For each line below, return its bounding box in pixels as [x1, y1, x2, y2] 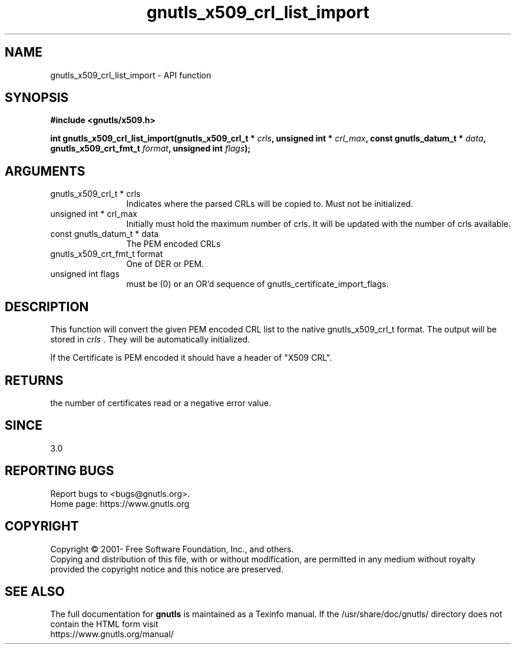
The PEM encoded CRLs [126, 239, 221, 249]
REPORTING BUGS [5, 463, 114, 479]
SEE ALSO [5, 584, 65, 599]
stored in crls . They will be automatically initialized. [50, 334, 250, 345]
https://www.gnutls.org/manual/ [50, 629, 174, 640]
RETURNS [5, 373, 64, 388]
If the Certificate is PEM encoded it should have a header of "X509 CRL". [50, 352, 332, 363]
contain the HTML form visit [50, 619, 158, 630]
